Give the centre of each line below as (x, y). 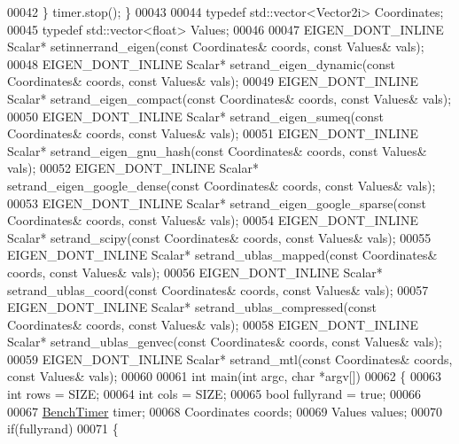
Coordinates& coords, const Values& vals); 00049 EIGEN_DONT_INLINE (213, 81)
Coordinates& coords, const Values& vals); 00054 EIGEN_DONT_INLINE (213, 220)
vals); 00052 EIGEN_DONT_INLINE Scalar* (133, 168)
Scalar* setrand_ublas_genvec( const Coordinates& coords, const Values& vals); (225, 342)
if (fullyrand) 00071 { (63, 428)
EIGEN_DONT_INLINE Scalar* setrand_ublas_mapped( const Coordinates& (222, 255)
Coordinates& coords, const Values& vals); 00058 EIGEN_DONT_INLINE (213, 324)
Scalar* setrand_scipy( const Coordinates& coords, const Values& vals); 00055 (219, 237)
